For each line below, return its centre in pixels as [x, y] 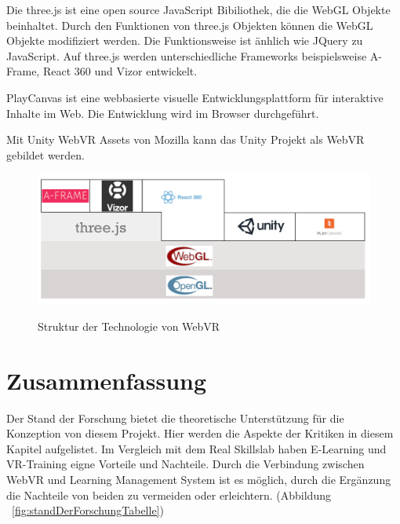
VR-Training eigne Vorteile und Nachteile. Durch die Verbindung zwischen [185, 464]
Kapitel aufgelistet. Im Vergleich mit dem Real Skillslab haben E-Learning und [196, 448]
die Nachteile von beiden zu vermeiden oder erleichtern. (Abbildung [169, 495]
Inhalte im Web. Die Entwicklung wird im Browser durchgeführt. [163, 113]
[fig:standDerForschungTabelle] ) [88, 510]
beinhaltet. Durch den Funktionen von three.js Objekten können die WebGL [190, 25]
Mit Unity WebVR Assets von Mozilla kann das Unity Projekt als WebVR [185, 139]
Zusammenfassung [107, 380]
